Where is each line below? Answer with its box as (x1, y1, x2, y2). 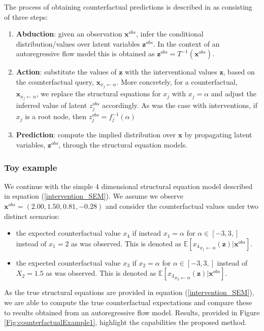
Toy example (4, 161, 57, 173)
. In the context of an (153, 38, 220, 49)
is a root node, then (25, 111, 86, 122)
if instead (132, 228, 161, 238)
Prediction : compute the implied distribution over (16, 129, 176, 140)
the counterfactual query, (16, 76, 94, 87)
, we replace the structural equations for (36, 88, 161, 99)
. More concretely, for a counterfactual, (116, 76, 238, 87)
